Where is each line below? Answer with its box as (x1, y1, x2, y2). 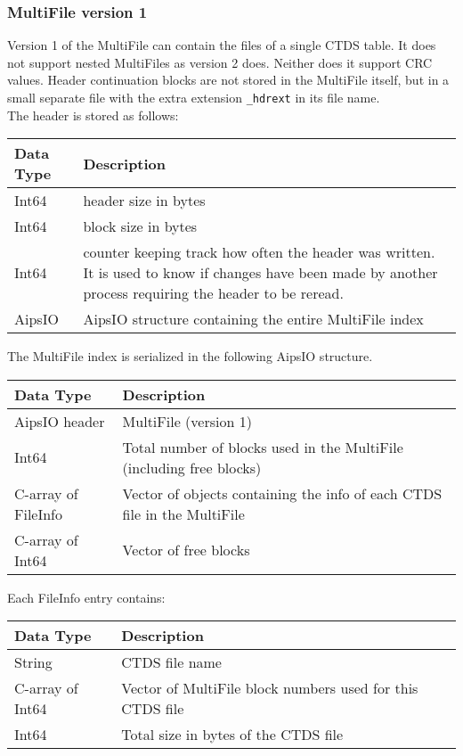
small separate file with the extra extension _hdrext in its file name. (7, 88, 380, 106)
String (14, 652, 53, 673)
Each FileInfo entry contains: (7, 588, 166, 606)
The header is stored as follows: (7, 105, 179, 124)
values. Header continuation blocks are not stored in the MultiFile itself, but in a (7, 70, 450, 89)
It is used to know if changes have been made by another (83, 262, 438, 283)
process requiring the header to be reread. (83, 283, 344, 304)
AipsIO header (14, 410, 105, 431)
